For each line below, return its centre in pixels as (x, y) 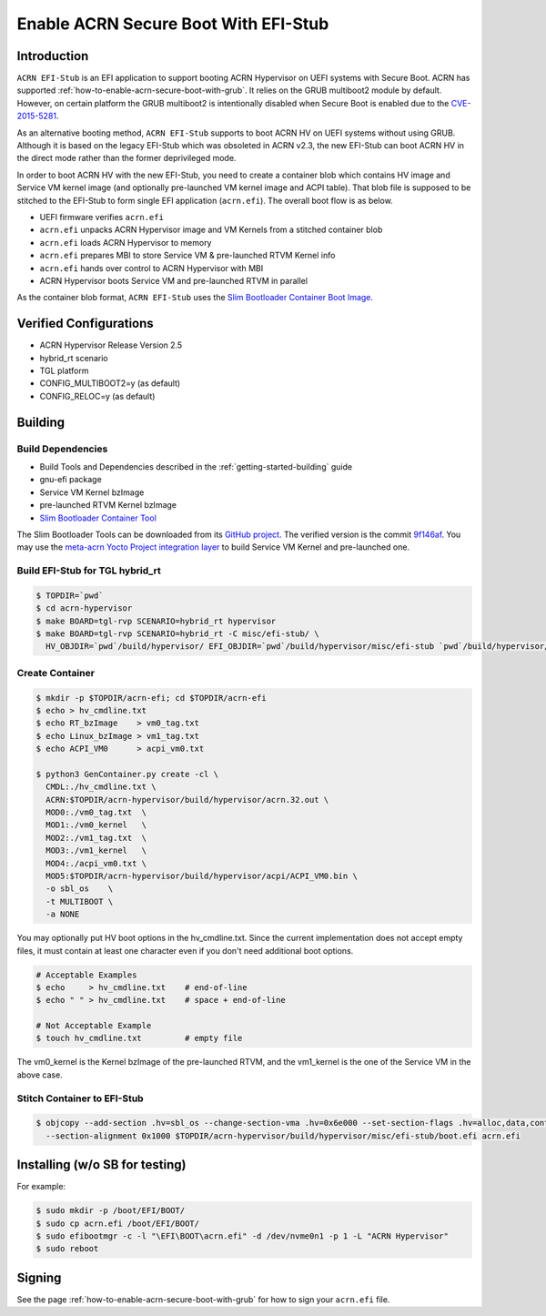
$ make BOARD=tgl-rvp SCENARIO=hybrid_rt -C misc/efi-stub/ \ (177, 634)
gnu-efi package (71, 480)
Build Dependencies (62, 449)
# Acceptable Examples (86, 975)
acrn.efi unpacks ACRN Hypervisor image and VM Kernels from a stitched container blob (211, 230)
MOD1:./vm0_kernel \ (96, 825)
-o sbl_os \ (80, 889)
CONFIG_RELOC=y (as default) (97, 396)
